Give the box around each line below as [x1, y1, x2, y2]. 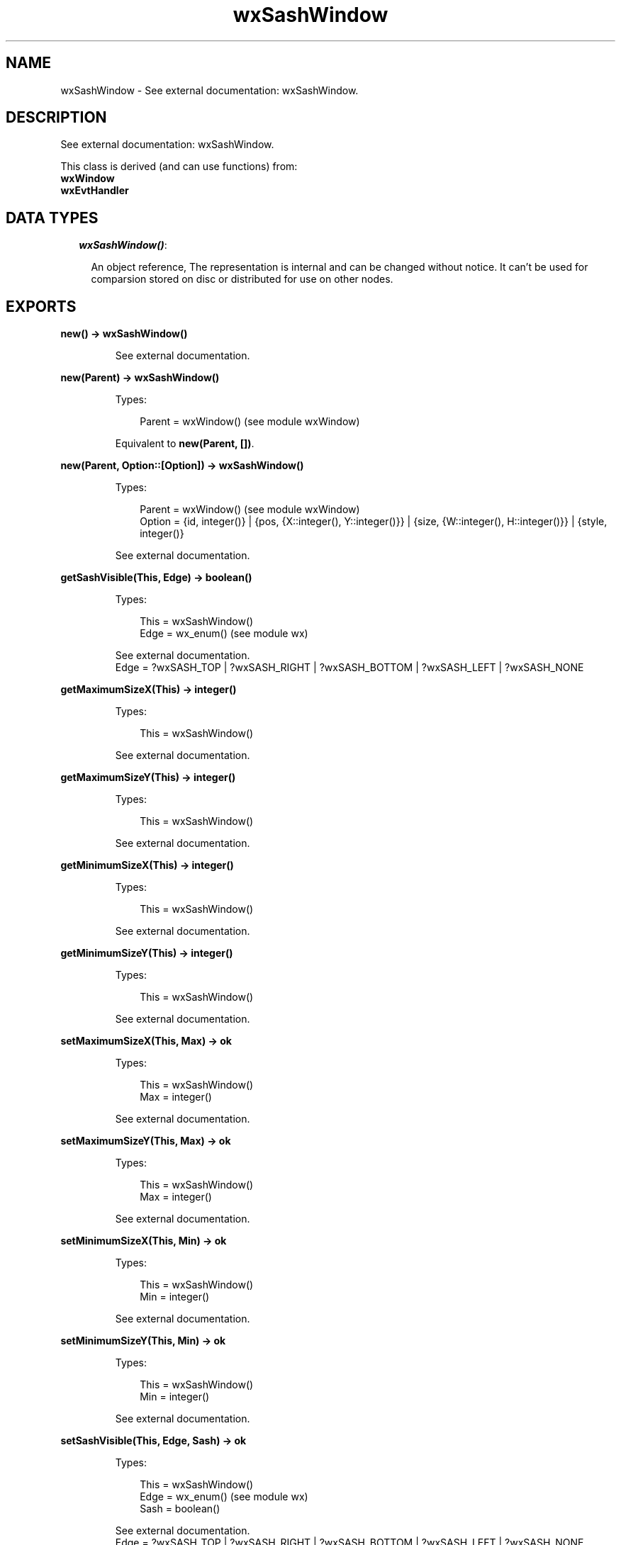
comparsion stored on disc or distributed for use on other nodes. [91, 273, 393, 286]
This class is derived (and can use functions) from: [60, 160, 298, 173]
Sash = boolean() [140, 1502, 220, 1515]
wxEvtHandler [60, 184, 129, 197]
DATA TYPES [6, 208, 99, 227]
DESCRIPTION [6, 108, 107, 127]
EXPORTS [6, 297, 77, 315]
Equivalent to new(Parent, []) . [115, 437, 254, 450]
